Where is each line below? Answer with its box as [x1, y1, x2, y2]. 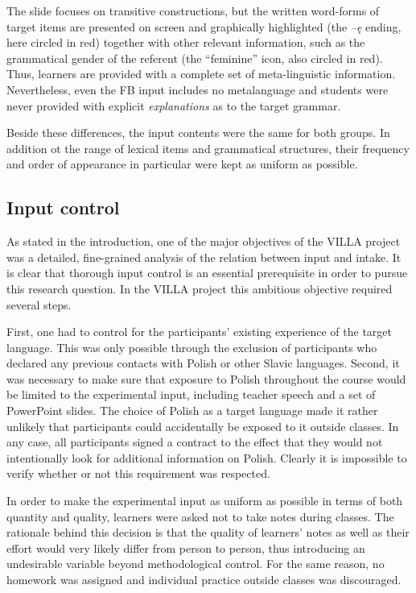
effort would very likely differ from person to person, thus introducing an [6, 539, 365, 556]
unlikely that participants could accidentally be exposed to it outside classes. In [6, 417, 399, 434]
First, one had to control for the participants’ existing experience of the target [6, 323, 393, 340]
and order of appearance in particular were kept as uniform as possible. [6, 156, 358, 172]
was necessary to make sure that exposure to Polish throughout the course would [6, 370, 406, 387]
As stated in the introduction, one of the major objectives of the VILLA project [6, 233, 401, 250]
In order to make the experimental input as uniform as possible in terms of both [6, 492, 403, 509]
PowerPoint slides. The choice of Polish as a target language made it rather [6, 402, 378, 419]
